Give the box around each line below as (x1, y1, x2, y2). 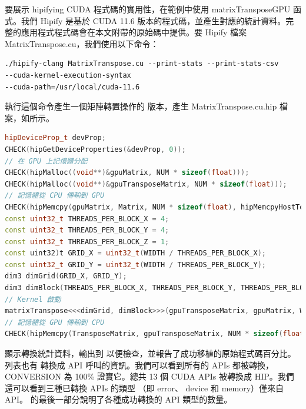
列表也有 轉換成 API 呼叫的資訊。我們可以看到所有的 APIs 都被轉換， (5, 358, 274, 371)
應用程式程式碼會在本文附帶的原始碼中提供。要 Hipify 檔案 (21, 26, 247, 38)
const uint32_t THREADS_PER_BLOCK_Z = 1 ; (5, 237, 169, 246)
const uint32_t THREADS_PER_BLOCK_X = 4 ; (5, 214, 169, 223)
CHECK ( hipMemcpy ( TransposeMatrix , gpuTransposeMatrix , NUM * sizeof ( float (5, 330, 304, 338)
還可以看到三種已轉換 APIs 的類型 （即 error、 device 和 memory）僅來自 (5, 381, 284, 394)
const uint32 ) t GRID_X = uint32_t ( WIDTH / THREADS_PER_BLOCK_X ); (5, 249, 266, 258)
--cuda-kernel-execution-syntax (5, 71, 131, 79)
